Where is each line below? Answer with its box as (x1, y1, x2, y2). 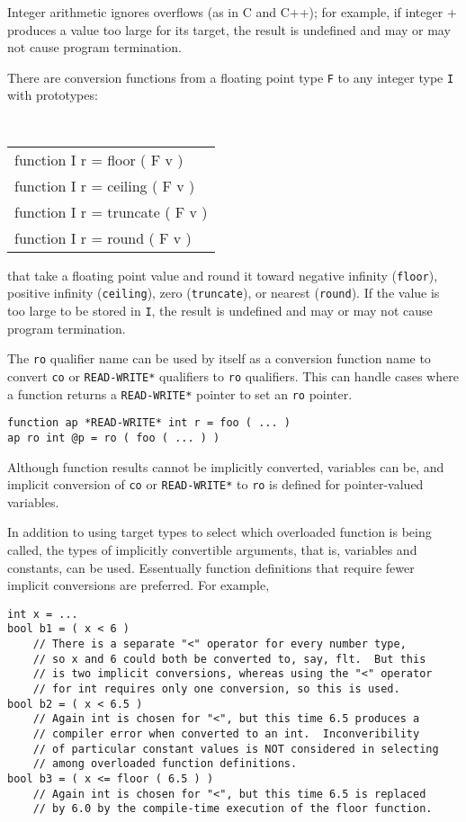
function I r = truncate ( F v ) (14, 201, 208, 222)
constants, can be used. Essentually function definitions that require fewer (7, 558, 415, 576)
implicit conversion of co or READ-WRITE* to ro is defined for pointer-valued (7, 475, 424, 494)
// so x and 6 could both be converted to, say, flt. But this (32, 652, 426, 666)
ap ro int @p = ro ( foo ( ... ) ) (7, 431, 220, 444)
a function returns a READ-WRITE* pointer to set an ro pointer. (7, 384, 353, 403)
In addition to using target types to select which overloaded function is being (7, 523, 432, 541)
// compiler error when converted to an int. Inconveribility (32, 728, 420, 740)
